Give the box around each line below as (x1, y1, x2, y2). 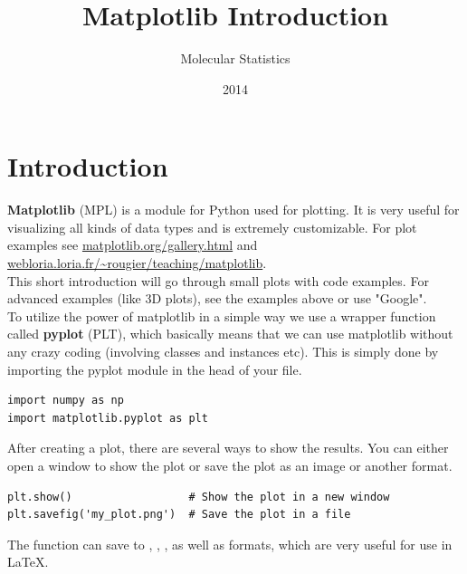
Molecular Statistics (180, 49, 291, 68)
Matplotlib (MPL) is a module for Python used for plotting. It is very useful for (7, 200, 460, 219)
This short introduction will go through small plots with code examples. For (7, 271, 429, 290)
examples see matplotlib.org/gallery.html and (7, 235, 258, 254)
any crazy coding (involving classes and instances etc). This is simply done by (7, 342, 439, 360)
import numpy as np (7, 394, 124, 407)
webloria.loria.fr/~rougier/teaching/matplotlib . (7, 254, 267, 273)
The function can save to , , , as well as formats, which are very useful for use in (7, 534, 453, 553)
